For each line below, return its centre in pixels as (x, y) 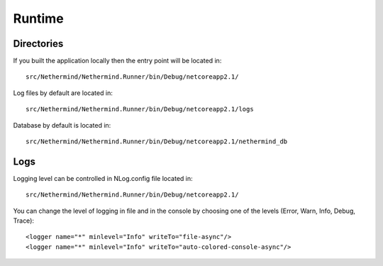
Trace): (24, 221)
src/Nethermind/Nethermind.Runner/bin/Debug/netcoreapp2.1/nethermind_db (157, 142)
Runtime (38, 18)
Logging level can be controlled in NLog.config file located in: (103, 178)
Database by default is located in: (62, 125)
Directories (38, 44)
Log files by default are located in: (63, 93)
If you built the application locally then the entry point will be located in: (117, 61)
